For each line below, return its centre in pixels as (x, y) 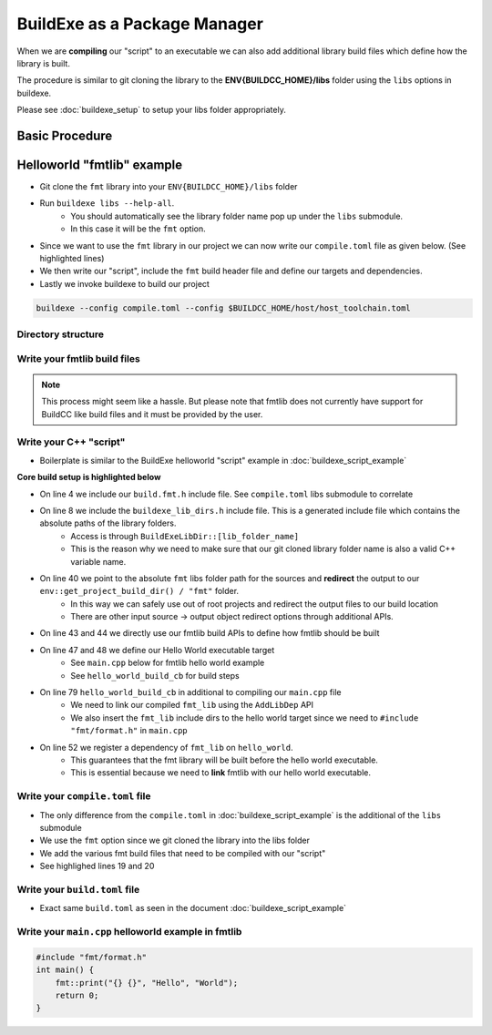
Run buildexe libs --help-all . (107, 203)
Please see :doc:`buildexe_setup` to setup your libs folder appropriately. (151, 110)
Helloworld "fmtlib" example (100, 164)
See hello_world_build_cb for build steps (155, 675)
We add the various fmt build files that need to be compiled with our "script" (183, 853)
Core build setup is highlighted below (89, 477)
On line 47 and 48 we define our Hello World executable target (157, 650)
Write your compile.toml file (84, 796)
